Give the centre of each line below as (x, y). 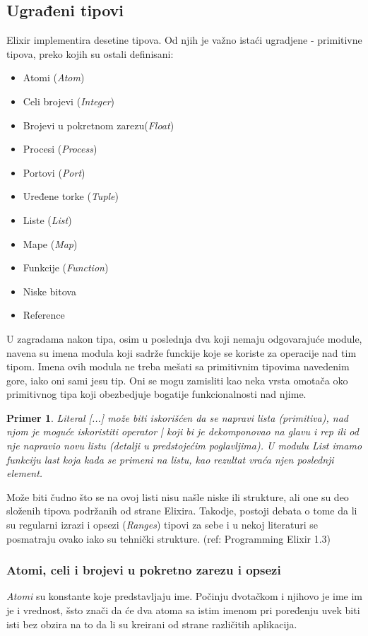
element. (25, 473)
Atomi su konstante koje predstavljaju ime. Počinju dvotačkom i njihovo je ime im (184, 596)
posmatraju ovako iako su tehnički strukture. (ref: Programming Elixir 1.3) (169, 538)
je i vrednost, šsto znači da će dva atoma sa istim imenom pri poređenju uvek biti (183, 610)
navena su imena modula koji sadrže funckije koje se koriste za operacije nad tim (182, 352)
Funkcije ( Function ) (66, 267)
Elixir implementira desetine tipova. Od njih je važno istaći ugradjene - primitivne (184, 40)
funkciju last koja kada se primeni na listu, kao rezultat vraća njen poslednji (170, 459)
